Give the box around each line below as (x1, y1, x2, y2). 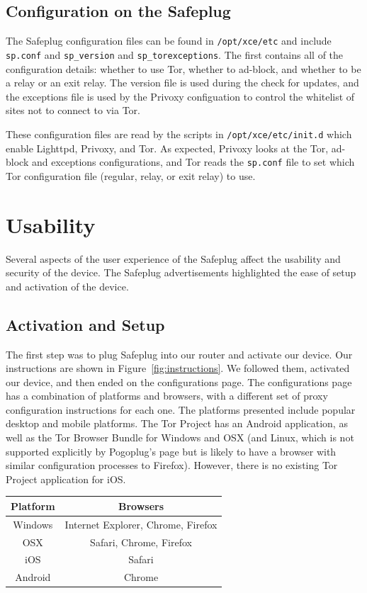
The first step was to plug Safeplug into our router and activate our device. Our (6, 346, 353, 361)
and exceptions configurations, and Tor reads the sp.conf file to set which (31, 154, 355, 169)
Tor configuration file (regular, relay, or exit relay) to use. (6, 168, 256, 183)
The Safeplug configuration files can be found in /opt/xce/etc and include (6, 33, 332, 48)
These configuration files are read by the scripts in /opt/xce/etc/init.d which (6, 126, 352, 141)
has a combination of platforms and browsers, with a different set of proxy (6, 388, 328, 403)
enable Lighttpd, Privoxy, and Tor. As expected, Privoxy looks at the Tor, (6, 140, 329, 155)
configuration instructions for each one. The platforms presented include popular (6, 402, 356, 417)
